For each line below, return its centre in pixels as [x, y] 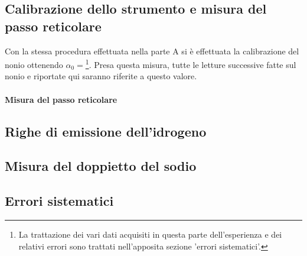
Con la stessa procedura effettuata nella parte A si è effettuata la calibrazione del [152, 51]
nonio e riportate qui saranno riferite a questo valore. [101, 76]
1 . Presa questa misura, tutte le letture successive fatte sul [191, 64]
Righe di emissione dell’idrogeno [106, 131]
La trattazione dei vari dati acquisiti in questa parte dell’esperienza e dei [150, 234]
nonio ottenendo [34, 64]
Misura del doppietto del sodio [101, 166]
